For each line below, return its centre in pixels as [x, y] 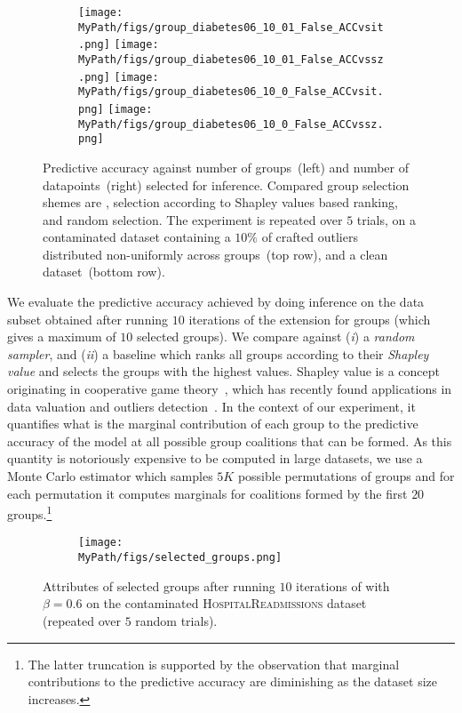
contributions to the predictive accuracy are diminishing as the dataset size [232, 681]
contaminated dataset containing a [137, 237]
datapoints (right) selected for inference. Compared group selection [226, 184]
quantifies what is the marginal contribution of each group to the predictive [213, 424]
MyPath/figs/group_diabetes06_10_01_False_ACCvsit [231, 27]
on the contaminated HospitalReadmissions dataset [227, 603]
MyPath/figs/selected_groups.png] [180, 558]
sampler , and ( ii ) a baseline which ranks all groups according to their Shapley [218, 353]
